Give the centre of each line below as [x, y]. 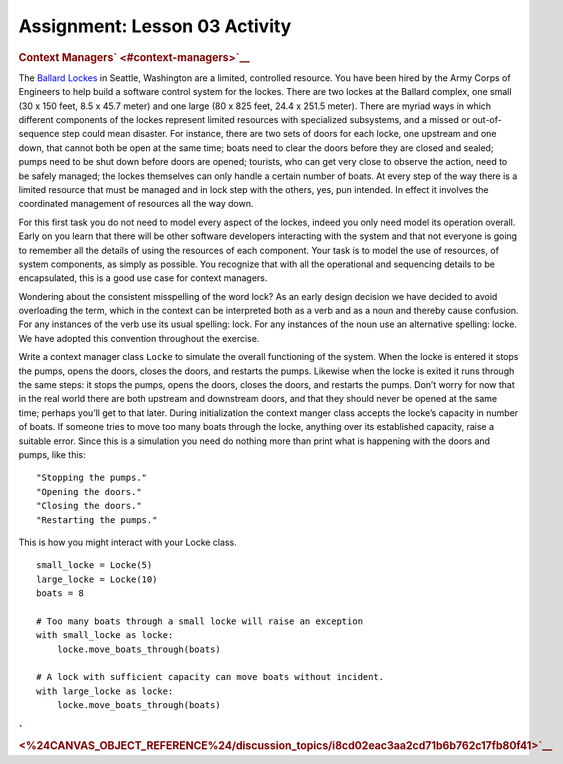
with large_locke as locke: [105, 691]
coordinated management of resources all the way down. [136, 204]
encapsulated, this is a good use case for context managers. [143, 278]
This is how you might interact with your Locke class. [127, 542]
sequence [39, 134]
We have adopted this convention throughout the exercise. [139, 338]
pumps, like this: [52, 454]
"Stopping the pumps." [92, 478]
